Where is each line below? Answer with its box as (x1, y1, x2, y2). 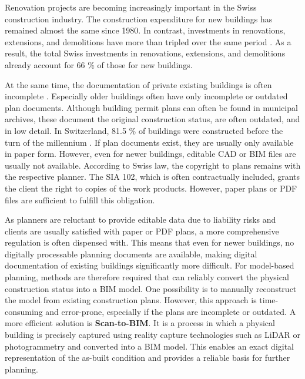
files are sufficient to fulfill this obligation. (5, 193, 155, 206)
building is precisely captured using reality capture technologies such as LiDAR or (5, 328, 300, 341)
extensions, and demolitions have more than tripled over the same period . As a (5, 35, 291, 48)
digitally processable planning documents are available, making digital (5, 247, 257, 260)
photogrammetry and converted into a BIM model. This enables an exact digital (5, 340, 294, 352)
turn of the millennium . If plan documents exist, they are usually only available (5, 136, 294, 148)
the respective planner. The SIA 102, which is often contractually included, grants (5, 170, 300, 183)
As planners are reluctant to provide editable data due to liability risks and (5, 213, 276, 226)
